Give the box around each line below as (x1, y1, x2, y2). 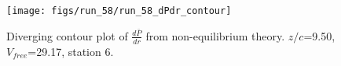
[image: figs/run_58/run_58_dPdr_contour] (6, 5, 232, 16)
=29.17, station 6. (27, 43, 114, 59)
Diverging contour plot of (6, 27, 128, 43)
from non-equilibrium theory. (145, 27, 285, 43)
